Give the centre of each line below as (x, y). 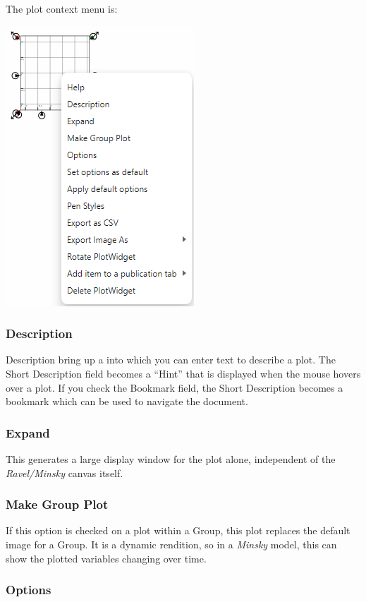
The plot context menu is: (62, 8)
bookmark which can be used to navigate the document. (127, 401)
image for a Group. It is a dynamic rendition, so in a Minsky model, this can (171, 544)
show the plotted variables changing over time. (106, 558)
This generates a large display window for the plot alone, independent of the (171, 459)
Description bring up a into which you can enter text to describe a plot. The (171, 360)
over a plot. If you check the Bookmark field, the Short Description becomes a (175, 387)
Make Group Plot (57, 504)
